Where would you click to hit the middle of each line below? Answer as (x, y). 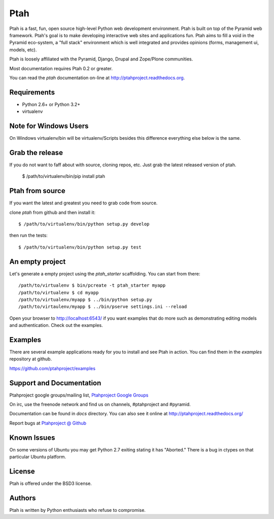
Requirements (32, 92)
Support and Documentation (55, 383)
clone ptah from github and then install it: (53, 212)
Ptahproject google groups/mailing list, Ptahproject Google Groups (79, 395)
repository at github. (31, 359)
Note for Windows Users (49, 126)
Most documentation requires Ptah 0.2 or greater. (61, 68)
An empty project (38, 262)
